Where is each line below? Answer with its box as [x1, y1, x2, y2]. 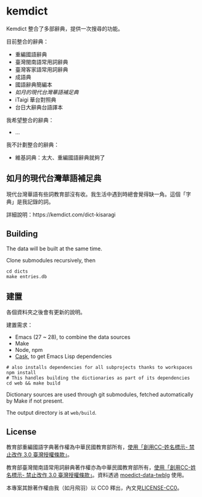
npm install [6, 370, 36, 376]
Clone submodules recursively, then [6, 256, 96, 264]
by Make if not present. [6, 397, 64, 404]
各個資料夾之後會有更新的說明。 [6, 308, 86, 316]
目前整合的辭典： [6, 37, 49, 45]
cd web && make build [6, 380, 61, 386]
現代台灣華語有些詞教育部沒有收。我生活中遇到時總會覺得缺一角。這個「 [6, 190, 186, 198]
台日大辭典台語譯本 [14, 103, 63, 111]
